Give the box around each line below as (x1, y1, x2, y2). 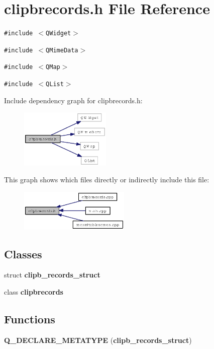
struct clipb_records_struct (4, 269, 100, 280)
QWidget (46, 30, 71, 37)
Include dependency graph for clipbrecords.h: (4, 95, 143, 105)
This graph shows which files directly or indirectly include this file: (4, 174, 209, 185)
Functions (4, 311, 55, 326)
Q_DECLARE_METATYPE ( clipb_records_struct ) (4, 334, 192, 345)
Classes (4, 246, 42, 261)
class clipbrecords (4, 286, 63, 297)
